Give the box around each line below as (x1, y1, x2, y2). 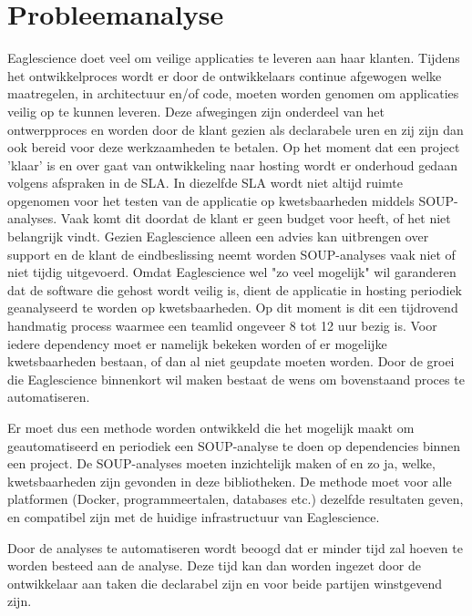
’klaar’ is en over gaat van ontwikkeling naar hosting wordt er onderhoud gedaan (7, 155, 457, 174)
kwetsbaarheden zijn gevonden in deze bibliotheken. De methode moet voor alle (7, 471, 452, 490)
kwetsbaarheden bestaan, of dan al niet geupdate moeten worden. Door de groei (7, 352, 455, 371)
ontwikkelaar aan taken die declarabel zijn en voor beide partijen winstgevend (7, 573, 443, 592)
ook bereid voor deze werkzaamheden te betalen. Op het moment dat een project (7, 138, 460, 157)
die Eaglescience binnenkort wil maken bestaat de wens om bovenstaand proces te (7, 369, 465, 388)
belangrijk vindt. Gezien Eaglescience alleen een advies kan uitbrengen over (7, 227, 429, 246)
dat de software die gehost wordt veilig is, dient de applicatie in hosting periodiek (7, 280, 462, 299)
